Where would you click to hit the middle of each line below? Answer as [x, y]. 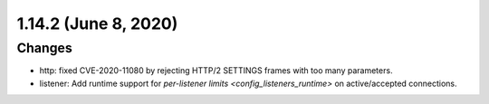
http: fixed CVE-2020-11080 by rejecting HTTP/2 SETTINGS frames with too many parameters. [216, 71]
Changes [44, 48]
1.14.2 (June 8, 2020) [97, 24]
